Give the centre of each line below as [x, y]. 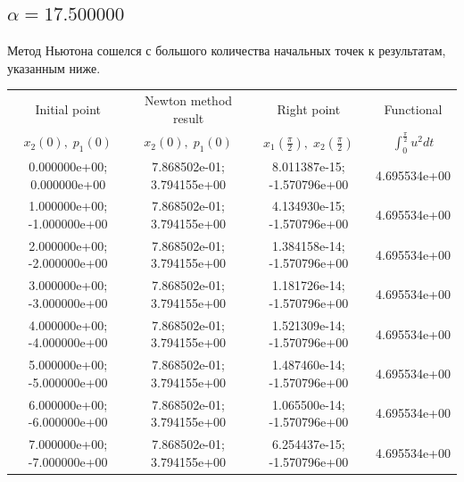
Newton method [189, 100]
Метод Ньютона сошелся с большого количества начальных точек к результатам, [227, 50]
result [188, 117]
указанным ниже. [54, 67]
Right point [309, 108]
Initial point [68, 108]
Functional [413, 108]
